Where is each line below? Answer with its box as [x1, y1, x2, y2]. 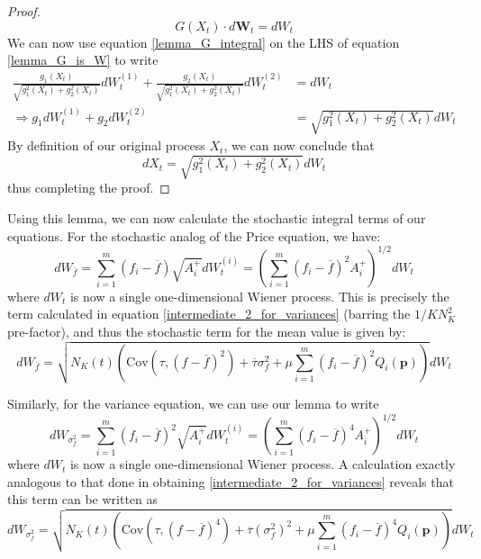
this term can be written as [7, 490, 159, 509]
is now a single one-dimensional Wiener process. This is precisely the [69, 286, 449, 305]
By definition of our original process [7, 136, 205, 155]
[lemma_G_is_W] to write [7, 50, 159, 69]
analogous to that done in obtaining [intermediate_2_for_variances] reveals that [7, 472, 454, 491]
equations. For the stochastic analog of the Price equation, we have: [7, 226, 381, 245]
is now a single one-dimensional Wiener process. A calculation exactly [69, 455, 456, 473]
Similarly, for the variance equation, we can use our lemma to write [7, 394, 379, 413]
